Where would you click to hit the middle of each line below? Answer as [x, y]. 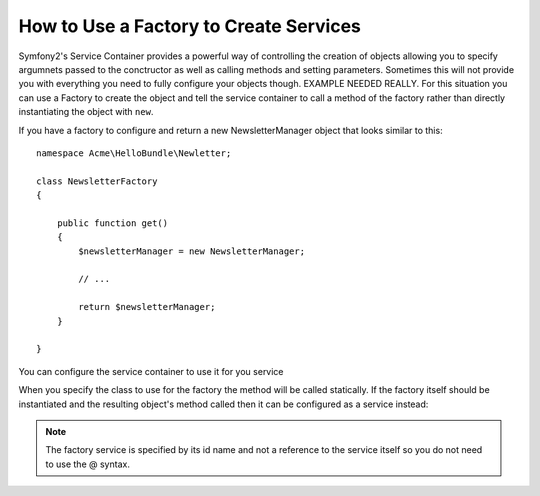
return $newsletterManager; [147, 307]
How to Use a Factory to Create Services [190, 26]
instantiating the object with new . [86, 112]
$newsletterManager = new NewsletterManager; [191, 251]
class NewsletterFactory [97, 181]
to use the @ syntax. [87, 464]
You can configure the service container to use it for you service [151, 371]
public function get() [112, 223]
